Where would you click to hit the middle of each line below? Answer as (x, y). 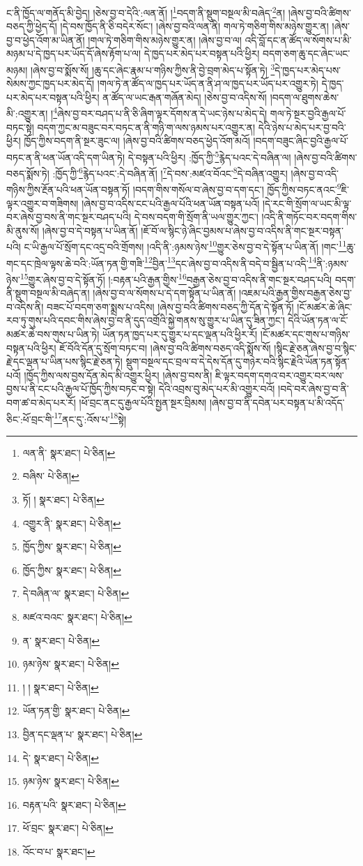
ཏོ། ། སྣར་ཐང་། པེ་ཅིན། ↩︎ (63, 499)
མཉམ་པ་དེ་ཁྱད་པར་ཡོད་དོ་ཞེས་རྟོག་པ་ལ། (74, 53)
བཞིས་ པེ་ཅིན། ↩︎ (51, 476)
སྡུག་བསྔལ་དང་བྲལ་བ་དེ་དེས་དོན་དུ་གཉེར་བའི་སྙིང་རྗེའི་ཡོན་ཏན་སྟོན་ (238, 361)
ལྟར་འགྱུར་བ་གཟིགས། (43, 203)
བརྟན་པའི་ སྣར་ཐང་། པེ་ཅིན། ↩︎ (74, 804)
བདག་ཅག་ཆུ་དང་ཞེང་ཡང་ (306, 53)
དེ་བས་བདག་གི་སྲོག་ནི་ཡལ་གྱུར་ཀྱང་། (196, 217)
